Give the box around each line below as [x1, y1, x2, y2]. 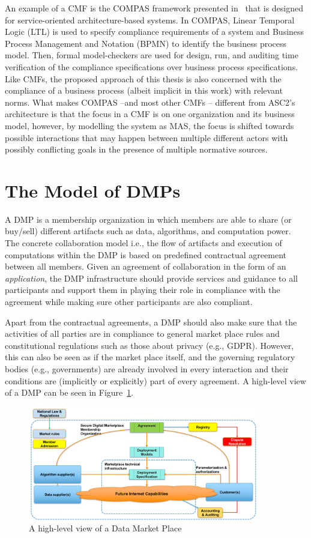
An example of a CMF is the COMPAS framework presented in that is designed [5, 2, 304, 14]
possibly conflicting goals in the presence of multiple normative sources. [5, 143, 268, 156]
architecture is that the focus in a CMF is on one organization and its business [5, 107, 295, 120]
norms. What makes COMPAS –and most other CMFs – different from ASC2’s [5, 95, 295, 108]
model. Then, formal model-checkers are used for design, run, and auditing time [5, 49, 298, 61]
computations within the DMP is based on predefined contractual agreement [5, 248, 286, 261]
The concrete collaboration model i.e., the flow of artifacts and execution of [5, 237, 282, 249]
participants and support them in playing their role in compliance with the [5, 283, 280, 296]
